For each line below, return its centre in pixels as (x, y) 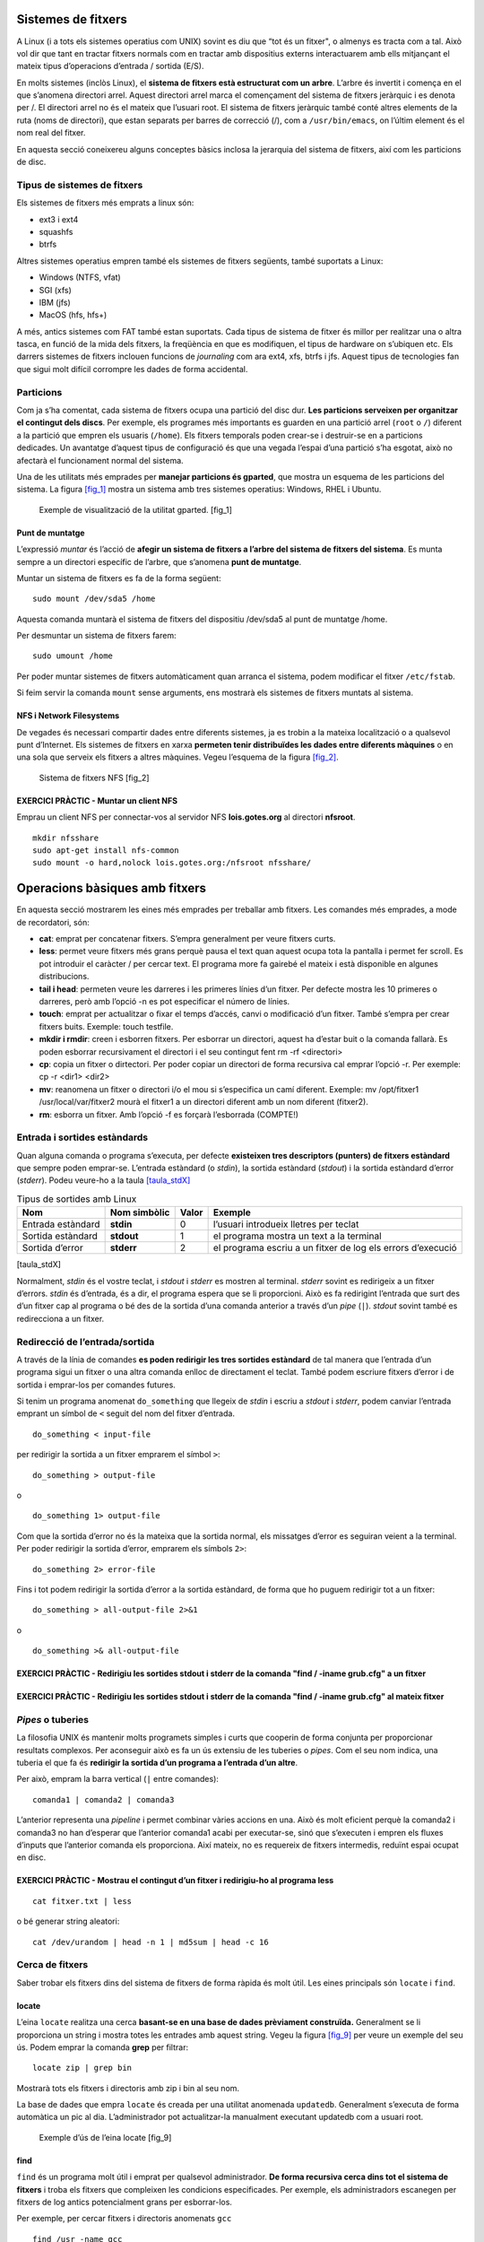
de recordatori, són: (53, 922)
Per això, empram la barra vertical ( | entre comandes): (118, 1779)
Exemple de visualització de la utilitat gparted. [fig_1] (136, 509)
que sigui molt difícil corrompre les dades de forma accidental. (132, 369)
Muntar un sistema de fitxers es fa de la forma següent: (119, 578)
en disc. (31, 1857)
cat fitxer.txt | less (82, 1901)
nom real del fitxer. (51, 133)
